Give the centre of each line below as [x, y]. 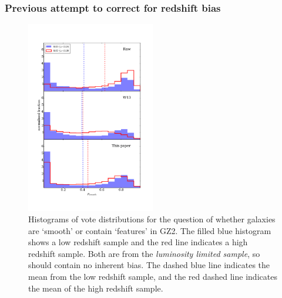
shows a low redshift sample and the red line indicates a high [138, 242]
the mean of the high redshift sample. [96, 288]
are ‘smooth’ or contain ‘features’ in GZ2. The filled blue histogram [150, 230]
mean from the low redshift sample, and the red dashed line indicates [153, 277]
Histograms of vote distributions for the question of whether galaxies [152, 219]
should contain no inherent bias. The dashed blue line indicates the [149, 265]
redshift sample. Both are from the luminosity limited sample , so [144, 253]
